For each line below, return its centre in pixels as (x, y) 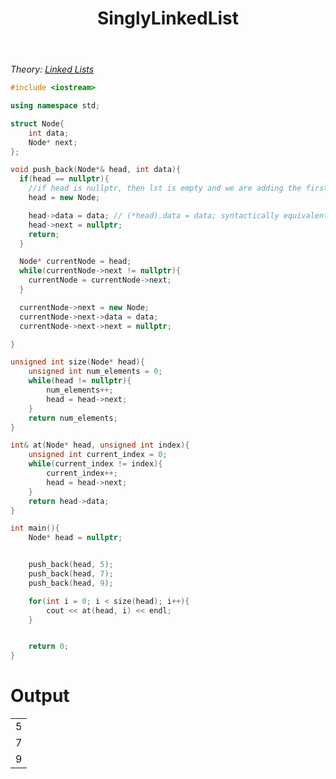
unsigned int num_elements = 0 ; (95, 372)
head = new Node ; (64, 198)
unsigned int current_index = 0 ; (98, 455)
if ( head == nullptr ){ (64, 179)
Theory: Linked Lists (52, 69)
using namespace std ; (55, 106)
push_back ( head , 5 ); (71, 565)
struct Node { (37, 123)
